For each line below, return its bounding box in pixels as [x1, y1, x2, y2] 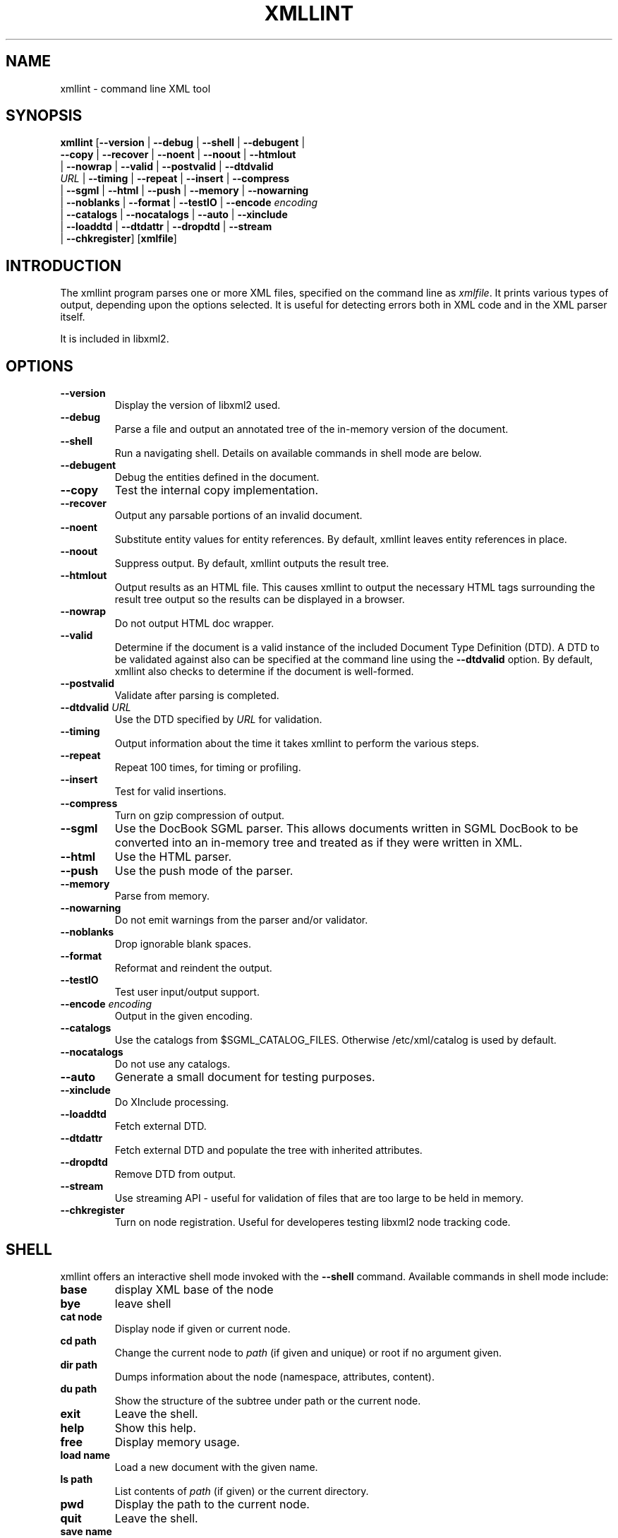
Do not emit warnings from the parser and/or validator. [114, 914, 368, 926]
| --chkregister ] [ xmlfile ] [60, 232, 177, 245]
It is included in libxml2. [60, 333, 169, 345]
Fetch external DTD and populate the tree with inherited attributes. [114, 1144, 423, 1157]
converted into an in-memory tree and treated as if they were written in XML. [114, 835, 523, 850]
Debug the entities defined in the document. [114, 471, 320, 484]
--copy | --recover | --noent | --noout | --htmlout [60, 148, 296, 161]
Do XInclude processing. [114, 1096, 229, 1109]
